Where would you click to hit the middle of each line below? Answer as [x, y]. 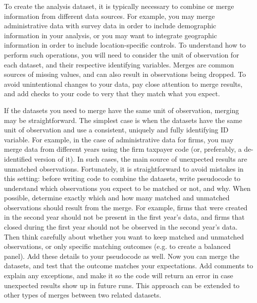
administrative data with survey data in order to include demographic [110, 26]
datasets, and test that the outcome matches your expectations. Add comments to [128, 266]
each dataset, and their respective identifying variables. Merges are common [119, 64]
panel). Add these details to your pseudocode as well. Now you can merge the [122, 256]
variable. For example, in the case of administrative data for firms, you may [119, 139]
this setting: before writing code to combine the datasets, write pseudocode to [122, 178]
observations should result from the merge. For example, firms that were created [126, 207]
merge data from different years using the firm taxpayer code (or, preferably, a [123, 149]
